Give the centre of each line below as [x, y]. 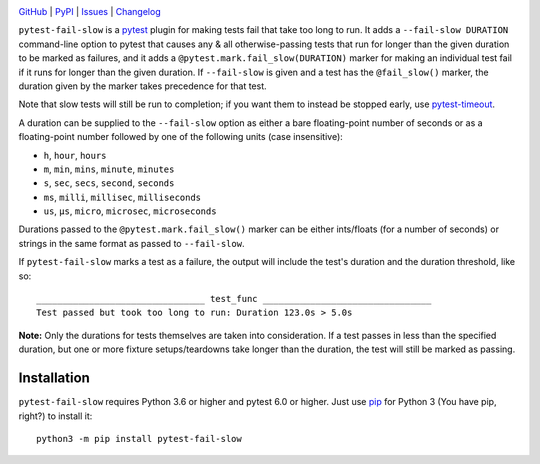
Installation [54, 378]
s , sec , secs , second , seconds [109, 183]
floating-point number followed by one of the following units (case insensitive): [181, 137]
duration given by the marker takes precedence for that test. [142, 86]
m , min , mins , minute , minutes [109, 169]
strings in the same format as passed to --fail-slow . [131, 243]
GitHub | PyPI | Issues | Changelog [89, 11]
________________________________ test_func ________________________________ [234, 299]
